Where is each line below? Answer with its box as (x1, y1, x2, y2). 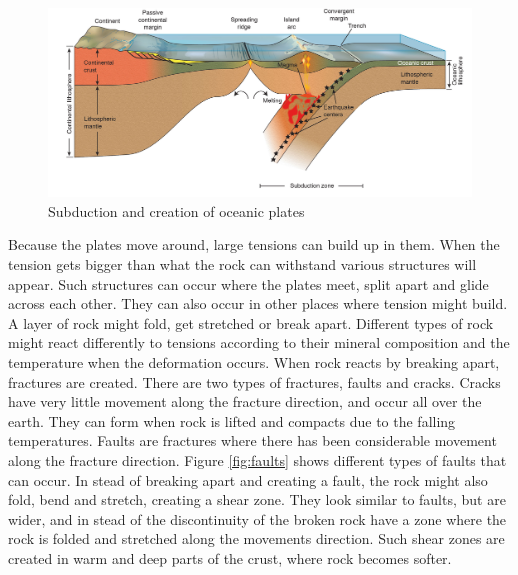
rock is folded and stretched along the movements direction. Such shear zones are (8, 528, 505, 549)
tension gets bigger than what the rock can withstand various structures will (8, 254, 477, 274)
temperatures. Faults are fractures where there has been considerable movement (8, 430, 497, 451)
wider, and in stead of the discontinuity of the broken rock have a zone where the (8, 508, 507, 529)
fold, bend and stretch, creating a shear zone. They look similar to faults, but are (8, 489, 506, 510)
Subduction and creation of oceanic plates (48, 200, 305, 221)
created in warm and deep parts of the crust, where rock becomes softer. (8, 547, 452, 568)
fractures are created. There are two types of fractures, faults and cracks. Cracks (8, 371, 501, 392)
